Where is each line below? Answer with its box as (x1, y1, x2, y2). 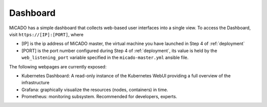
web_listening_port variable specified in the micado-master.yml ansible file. (21, 54, 189, 60)
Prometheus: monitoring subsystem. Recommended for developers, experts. (21, 94, 178, 100)
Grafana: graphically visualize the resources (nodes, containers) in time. (21, 87, 168, 93)
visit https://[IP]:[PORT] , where (9, 31, 84, 37)
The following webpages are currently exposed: (9, 63, 107, 69)
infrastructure (21, 80, 49, 86)
